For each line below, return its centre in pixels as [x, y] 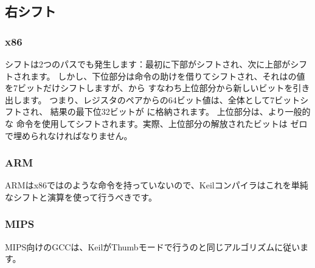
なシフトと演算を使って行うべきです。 [81, 197]
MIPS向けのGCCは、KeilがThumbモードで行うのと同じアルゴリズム [140, 246]
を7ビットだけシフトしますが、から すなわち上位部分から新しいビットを [149, 88]
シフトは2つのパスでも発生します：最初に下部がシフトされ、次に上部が [148, 64]
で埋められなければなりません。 [69, 135]
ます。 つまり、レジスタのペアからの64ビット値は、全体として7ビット [161, 99]
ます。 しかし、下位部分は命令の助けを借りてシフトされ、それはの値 [168, 76]
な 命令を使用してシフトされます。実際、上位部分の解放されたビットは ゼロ [156, 123]
